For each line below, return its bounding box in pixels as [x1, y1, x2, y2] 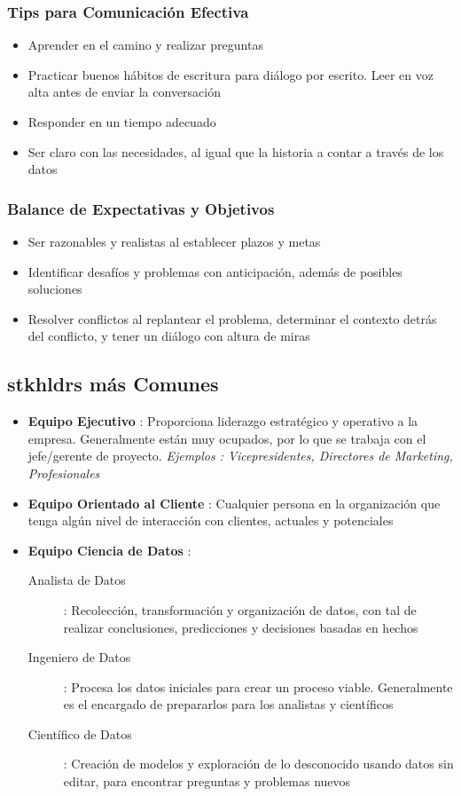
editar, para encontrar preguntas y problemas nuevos [63, 772, 351, 791]
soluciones [27, 280, 82, 298]
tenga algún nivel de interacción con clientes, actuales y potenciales [27, 511, 394, 530]
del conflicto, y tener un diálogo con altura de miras [27, 327, 310, 345]
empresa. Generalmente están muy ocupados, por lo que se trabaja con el [27, 429, 426, 447]
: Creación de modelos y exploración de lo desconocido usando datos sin [63, 754, 454, 773]
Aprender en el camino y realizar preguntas [27, 35, 263, 54]
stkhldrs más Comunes [7, 370, 219, 398]
